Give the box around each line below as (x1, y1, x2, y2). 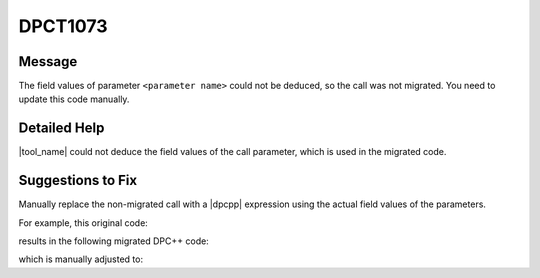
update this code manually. (18, 93, 130, 105)
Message (18, 53, 78, 70)
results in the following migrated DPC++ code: (18, 235, 209, 247)
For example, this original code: (18, 216, 149, 229)
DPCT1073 (18, 15, 109, 37)
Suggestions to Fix (18, 172, 138, 189)
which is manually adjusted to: (18, 253, 144, 265)
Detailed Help (18, 120, 105, 137)
